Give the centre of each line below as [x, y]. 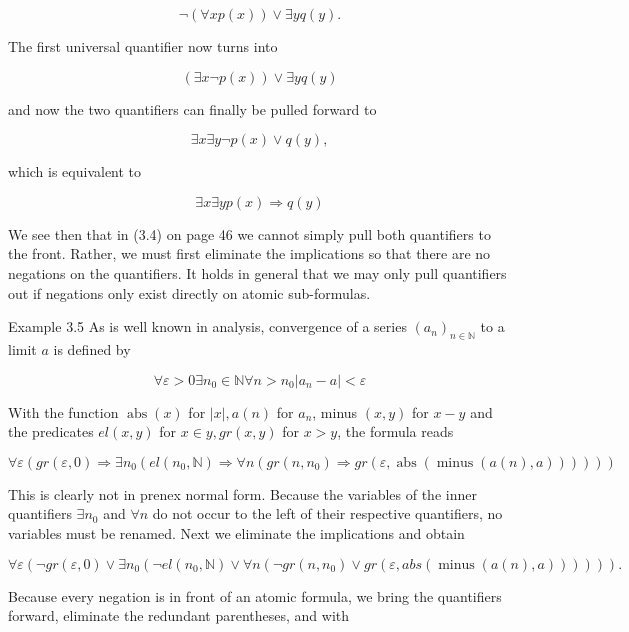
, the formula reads [395, 431]
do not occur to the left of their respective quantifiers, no [327, 513]
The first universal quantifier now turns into [143, 46]
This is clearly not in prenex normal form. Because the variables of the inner [242, 493]
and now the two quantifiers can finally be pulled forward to [192, 108]
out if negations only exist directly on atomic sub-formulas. [189, 292]
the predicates [51, 431]
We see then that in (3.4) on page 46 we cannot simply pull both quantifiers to [249, 233]
